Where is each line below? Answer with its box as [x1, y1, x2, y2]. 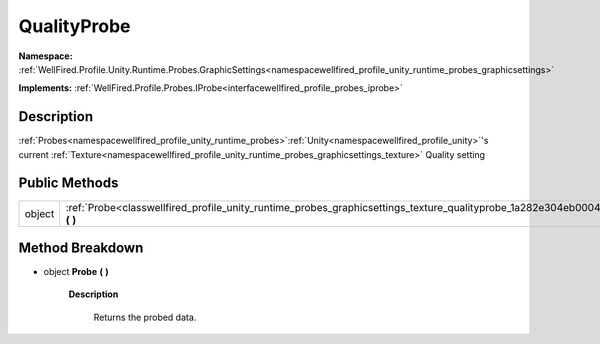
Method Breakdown [18, 239, 144, 256]
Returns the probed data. [93, 311, 197, 323]
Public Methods [18, 175, 119, 192]
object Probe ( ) [43, 266, 109, 278]
